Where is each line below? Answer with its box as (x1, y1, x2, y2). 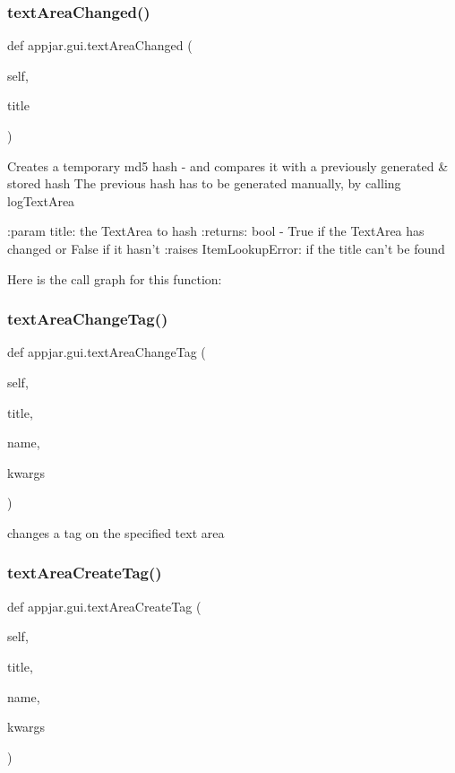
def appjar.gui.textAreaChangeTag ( (7, 343, 206, 361)
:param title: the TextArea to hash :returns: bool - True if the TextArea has (7, 221, 425, 240)
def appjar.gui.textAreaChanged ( (7, 36, 193, 55)
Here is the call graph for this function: (7, 269, 222, 288)
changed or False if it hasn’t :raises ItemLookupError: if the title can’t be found (7, 239, 445, 257)
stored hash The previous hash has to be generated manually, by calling (7, 174, 401, 193)
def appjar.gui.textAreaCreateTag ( (7, 596, 202, 615)
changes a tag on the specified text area (7, 523, 225, 542)
